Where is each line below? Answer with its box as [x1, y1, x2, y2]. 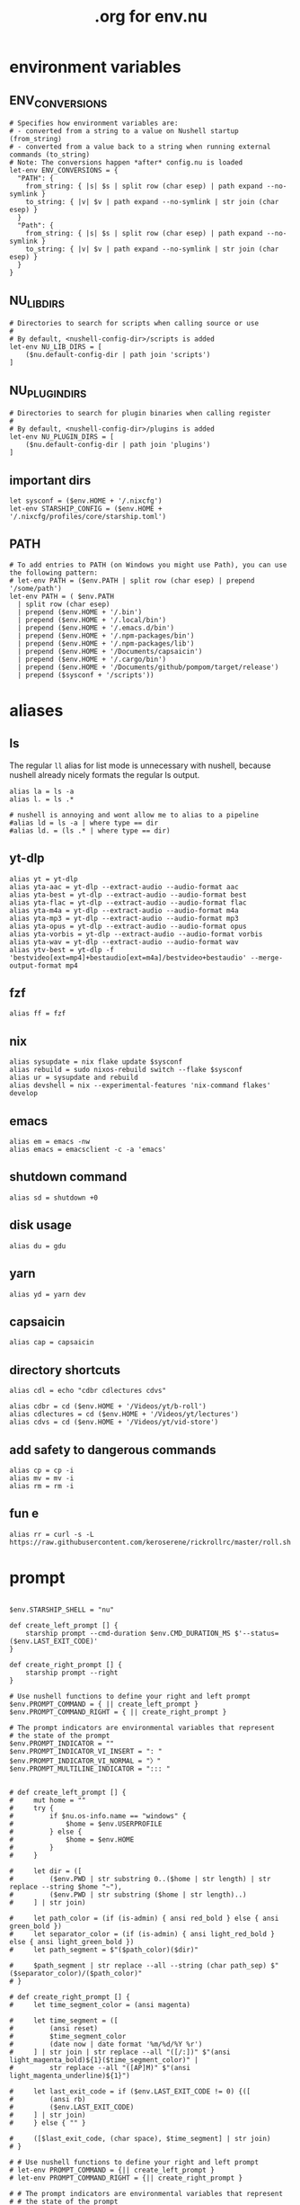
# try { [9, 1803, 54, 1813]
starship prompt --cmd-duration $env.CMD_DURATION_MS [25, 1629, 231, 1638]
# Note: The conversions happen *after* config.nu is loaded [9, 158, 243, 167]
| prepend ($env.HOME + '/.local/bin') [17, 615, 167, 624]
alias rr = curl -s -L [9, 1530, 94, 1539]
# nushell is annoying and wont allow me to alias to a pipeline [9, 810, 259, 819]
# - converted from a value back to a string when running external [9, 142, 271, 152]
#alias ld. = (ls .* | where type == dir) [9, 826, 171, 835]
